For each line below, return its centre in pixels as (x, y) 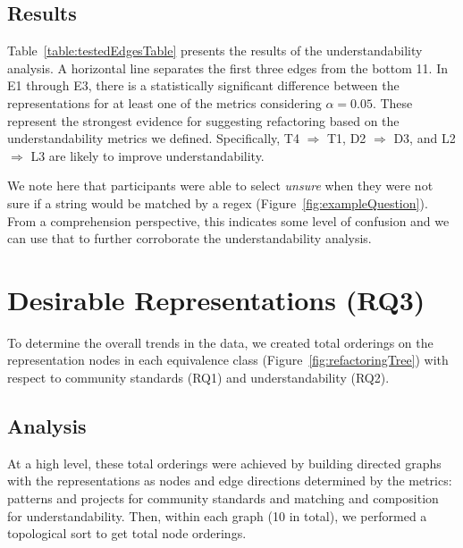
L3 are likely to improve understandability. (147, 155)
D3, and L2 (425, 138)
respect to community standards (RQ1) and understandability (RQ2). (198, 378)
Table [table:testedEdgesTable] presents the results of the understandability (215, 51)
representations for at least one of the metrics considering (164, 102)
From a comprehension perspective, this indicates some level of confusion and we (228, 220)
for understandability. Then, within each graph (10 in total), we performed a (217, 515)
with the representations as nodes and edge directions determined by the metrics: (230, 481)
